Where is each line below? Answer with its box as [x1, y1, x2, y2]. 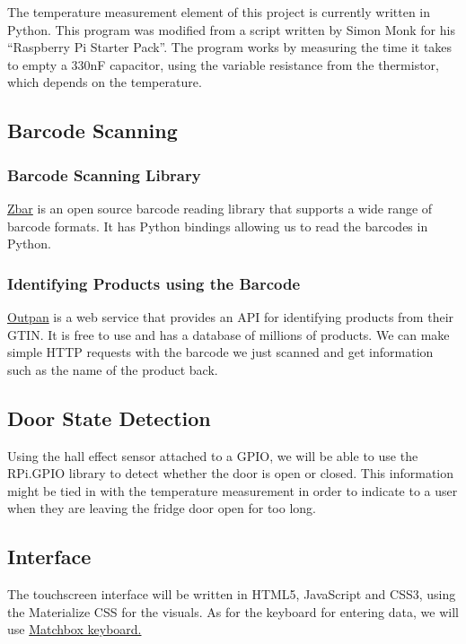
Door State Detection [7, 404, 211, 431]
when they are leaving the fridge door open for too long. [7, 499, 316, 518]
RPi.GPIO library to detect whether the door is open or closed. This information [7, 464, 454, 483]
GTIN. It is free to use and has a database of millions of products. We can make [7, 325, 450, 344]
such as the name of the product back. [7, 360, 218, 379]
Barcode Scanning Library [7, 163, 201, 186]
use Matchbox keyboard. [7, 620, 142, 639]
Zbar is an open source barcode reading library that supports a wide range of [7, 198, 433, 217]
